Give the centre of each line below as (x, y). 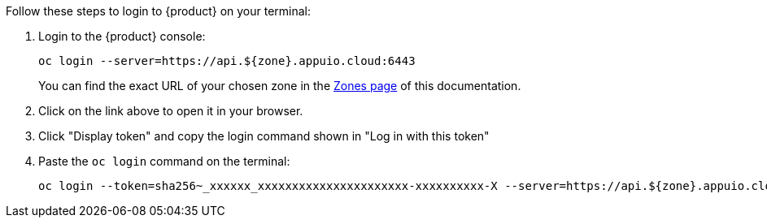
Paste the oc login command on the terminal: (164, 161)
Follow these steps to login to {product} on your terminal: (159, 11)
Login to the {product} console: (122, 36)
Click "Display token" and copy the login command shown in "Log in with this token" (264, 136)
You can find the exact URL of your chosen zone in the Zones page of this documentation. (280, 86)
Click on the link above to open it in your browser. (171, 111)
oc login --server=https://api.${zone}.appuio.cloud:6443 (227, 61)
